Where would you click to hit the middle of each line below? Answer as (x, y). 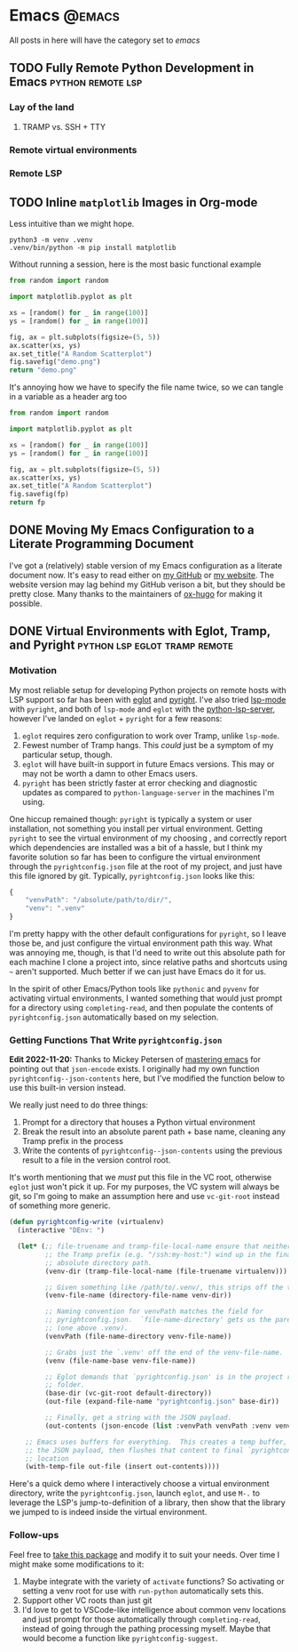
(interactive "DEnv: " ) (61, 1230)
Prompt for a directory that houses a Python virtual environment (138, 1123)
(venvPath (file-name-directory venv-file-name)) (138, 1336)
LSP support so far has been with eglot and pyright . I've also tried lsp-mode (148, 699)
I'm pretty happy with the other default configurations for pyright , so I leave (148, 934)
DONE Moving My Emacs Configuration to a (132, 530)
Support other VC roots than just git (87, 1600)
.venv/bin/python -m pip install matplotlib (93, 248)
